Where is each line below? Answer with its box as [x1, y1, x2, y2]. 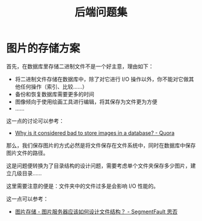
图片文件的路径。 [6, 149, 49, 157]
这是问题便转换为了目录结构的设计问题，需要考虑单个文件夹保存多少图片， [6, 162, 191, 169]
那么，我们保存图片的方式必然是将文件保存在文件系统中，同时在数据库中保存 [6, 142, 196, 149]
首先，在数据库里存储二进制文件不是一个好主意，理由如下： [6, 63, 154, 70]
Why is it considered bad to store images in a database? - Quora [14, 129, 175, 136]
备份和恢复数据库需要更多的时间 [14, 90, 94, 98]
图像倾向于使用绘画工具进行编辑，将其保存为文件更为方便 [14, 98, 158, 105]
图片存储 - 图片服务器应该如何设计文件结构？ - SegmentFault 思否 [14, 208, 178, 215]
